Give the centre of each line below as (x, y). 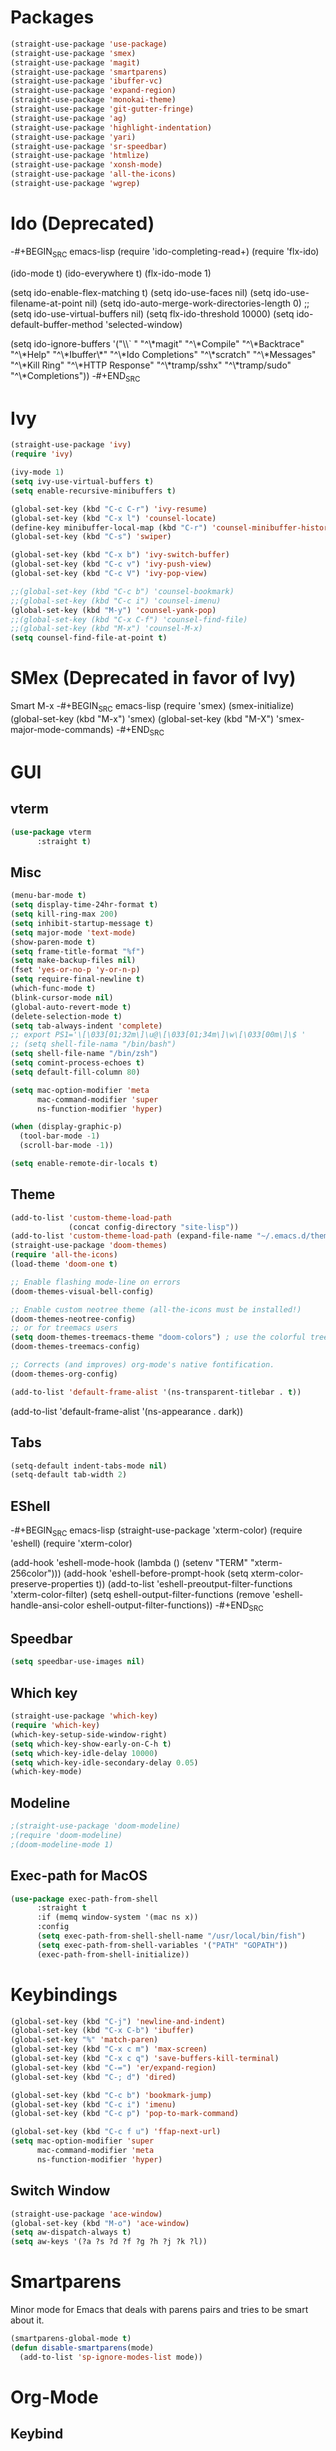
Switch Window (60, 2191)
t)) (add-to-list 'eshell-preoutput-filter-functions (194, 1583)
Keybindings (64, 1994)
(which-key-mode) (46, 1772)
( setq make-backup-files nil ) (73, 961)
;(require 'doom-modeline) (66, 1835)
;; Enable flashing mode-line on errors (96, 1282)
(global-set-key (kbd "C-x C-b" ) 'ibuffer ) (102, 2031)
